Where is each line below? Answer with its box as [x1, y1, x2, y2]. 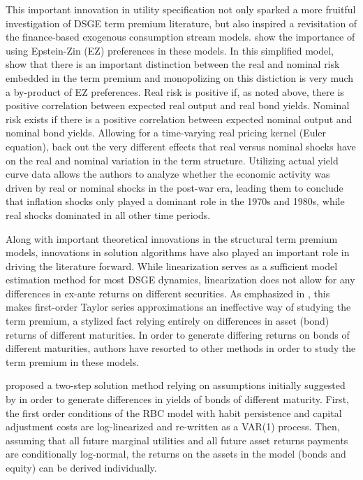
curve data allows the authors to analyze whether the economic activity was [6, 167, 330, 181]
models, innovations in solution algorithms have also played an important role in [6, 245, 350, 260]
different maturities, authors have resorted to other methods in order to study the [6, 341, 356, 355]
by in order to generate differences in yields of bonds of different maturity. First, [6, 392, 349, 407]
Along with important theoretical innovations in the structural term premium [6, 231, 338, 246]
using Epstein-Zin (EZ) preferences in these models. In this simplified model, [6, 43, 334, 57]
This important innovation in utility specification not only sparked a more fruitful [6, 2, 356, 16]
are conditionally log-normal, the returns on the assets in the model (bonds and [6, 446, 346, 461]
